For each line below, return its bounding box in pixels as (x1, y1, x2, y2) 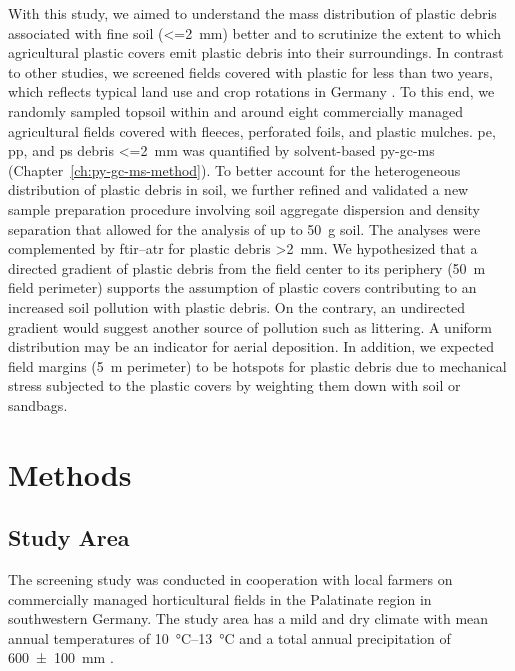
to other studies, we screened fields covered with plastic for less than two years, (8, 61, 493, 82)
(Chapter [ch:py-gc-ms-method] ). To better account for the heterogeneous (8, 159, 461, 180)
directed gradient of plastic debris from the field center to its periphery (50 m (8, 257, 486, 278)
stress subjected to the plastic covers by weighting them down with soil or (8, 375, 461, 396)
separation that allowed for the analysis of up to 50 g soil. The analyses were (8, 218, 481, 239)
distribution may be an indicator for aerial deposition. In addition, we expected (8, 336, 495, 357)
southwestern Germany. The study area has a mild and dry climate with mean (8, 608, 489, 629)
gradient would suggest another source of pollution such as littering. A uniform (8, 316, 493, 337)
